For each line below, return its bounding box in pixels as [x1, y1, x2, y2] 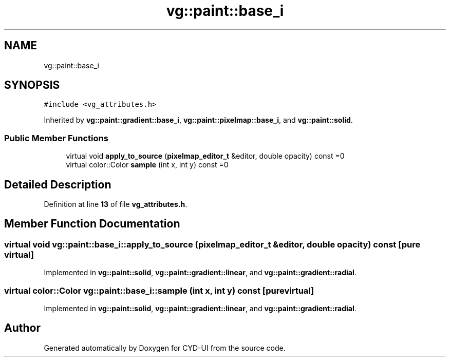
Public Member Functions [4, 132, 108, 143]
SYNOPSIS [4, 79, 60, 92]
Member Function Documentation [4, 217, 180, 231]
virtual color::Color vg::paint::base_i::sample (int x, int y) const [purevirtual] [4, 285, 314, 296]
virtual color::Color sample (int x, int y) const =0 [66, 160, 229, 169]
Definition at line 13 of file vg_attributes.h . [44, 200, 188, 209]
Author [4, 321, 41, 335]
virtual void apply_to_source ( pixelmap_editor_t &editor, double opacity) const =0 [66, 151, 345, 161]
